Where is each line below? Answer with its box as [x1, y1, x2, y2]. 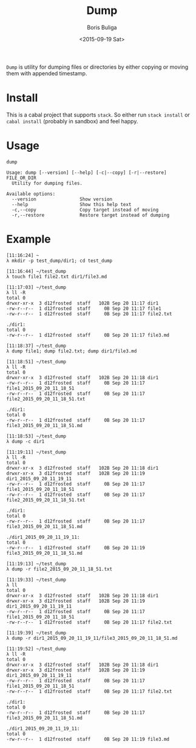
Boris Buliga [87, 24, 117, 31]
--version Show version [12, 196, 113, 202]
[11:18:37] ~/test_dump [6, 343, 67, 349]
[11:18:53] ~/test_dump [6, 433, 67, 439]
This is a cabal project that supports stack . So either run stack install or [6, 111, 190, 118]
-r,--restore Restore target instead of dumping [12, 212, 170, 218]
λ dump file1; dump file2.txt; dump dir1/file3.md [6, 348, 137, 354]
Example [6, 232, 51, 246]
